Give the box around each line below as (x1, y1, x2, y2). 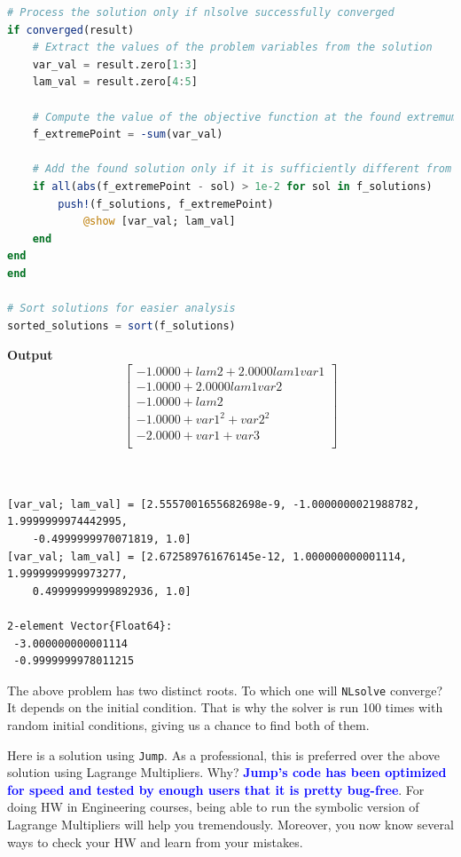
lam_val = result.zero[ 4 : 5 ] (32, 75, 198, 89)
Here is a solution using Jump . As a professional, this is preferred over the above (7, 745, 440, 764)
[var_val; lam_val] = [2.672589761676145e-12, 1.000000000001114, (7, 550, 408, 563)
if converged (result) (7, 23, 135, 36)
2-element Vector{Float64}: (7, 619, 173, 632)
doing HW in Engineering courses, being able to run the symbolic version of (7, 797, 419, 816)
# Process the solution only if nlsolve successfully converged (7, 6, 395, 19)
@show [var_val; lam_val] (82, 215, 236, 228)
